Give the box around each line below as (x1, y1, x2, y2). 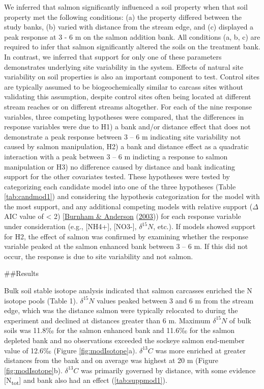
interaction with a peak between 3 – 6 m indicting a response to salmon (4, 151, 228, 161)
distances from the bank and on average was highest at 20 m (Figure (4, 355, 218, 366)
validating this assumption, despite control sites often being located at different (4, 91, 251, 102)
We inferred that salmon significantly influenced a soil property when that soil (4, 2, 248, 12)
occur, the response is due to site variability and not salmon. (4, 251, 193, 261)
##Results (4, 268, 39, 279)
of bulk (229, 315, 251, 325)
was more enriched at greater (155, 345, 246, 355)
